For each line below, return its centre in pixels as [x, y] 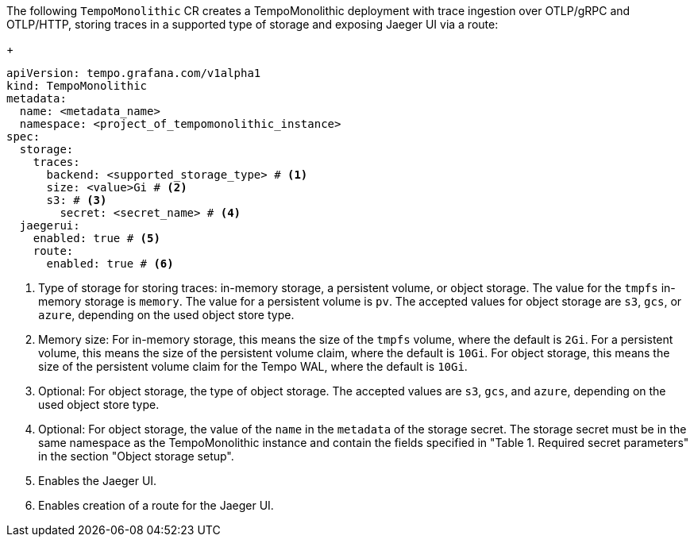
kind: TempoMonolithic [77, 86]
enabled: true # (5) [96, 238]
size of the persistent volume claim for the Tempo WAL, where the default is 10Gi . [253, 366]
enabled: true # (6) [110, 264]
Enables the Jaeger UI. [98, 481]
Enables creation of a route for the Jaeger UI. [156, 505]
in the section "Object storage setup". [136, 456]
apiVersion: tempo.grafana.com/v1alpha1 [134, 73]
